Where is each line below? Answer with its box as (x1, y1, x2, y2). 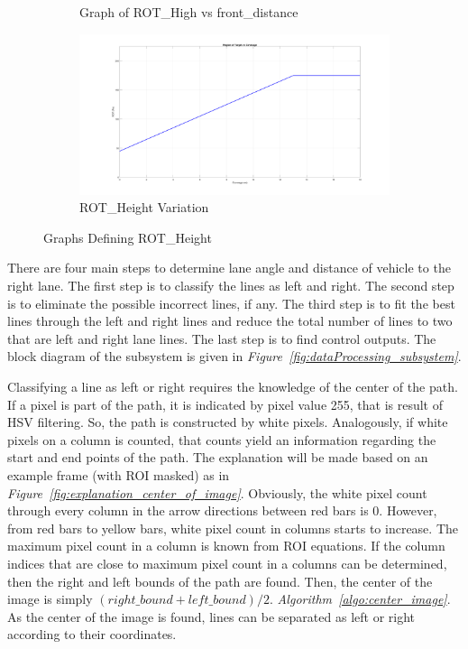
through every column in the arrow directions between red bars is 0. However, (7, 501, 437, 520)
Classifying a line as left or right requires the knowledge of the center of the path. (7, 376, 458, 395)
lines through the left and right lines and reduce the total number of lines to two (7, 311, 453, 330)
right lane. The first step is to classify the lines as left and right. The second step (7, 276, 454, 295)
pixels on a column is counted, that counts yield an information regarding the (7, 430, 436, 449)
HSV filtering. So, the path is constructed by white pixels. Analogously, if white (7, 413, 448, 431)
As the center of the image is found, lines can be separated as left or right (7, 607, 416, 626)
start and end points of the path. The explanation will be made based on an (7, 448, 428, 467)
